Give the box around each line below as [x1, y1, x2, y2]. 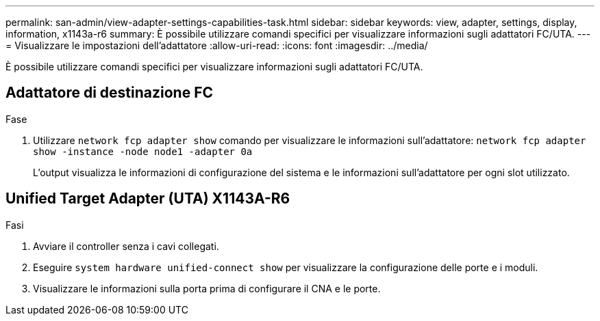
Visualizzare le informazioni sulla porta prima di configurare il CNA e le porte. [33, 282, 381, 294]
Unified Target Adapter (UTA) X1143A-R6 [5, 190, 290, 208]
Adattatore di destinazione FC [5, 84, 214, 102]
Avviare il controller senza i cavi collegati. [33, 240, 219, 252]
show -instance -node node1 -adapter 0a [33, 145, 253, 157]
